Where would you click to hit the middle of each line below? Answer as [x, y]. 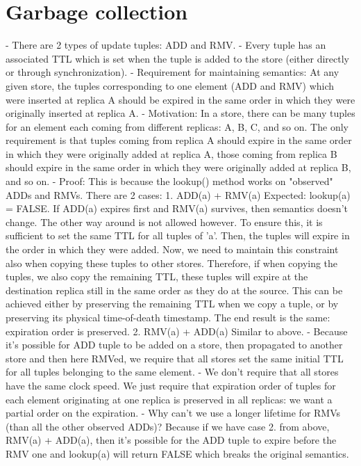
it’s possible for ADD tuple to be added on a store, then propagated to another [174, 345]
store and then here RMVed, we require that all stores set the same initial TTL [175, 358]
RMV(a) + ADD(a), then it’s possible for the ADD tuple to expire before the [171, 440]
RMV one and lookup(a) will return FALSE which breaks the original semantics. [177, 453]
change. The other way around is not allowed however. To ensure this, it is [164, 222]
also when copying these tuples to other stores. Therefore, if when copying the [172, 263]
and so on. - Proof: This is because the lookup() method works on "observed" [169, 181]
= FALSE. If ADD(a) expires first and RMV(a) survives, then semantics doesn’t [177, 208]
